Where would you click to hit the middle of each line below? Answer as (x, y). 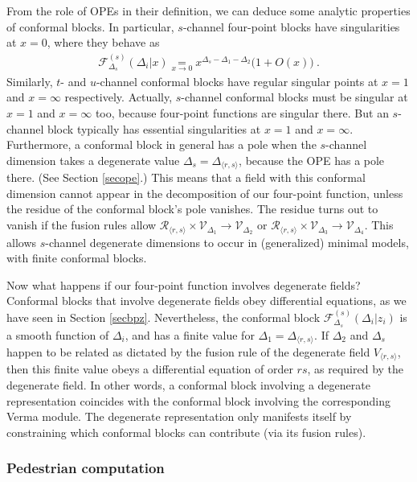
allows (22, 242)
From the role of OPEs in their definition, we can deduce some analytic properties (208, 10)
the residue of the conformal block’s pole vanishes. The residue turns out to (192, 209)
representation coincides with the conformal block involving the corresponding (199, 400)
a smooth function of (58, 334)
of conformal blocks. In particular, (90, 26)
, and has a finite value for (190, 334)
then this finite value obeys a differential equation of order (150, 369)
